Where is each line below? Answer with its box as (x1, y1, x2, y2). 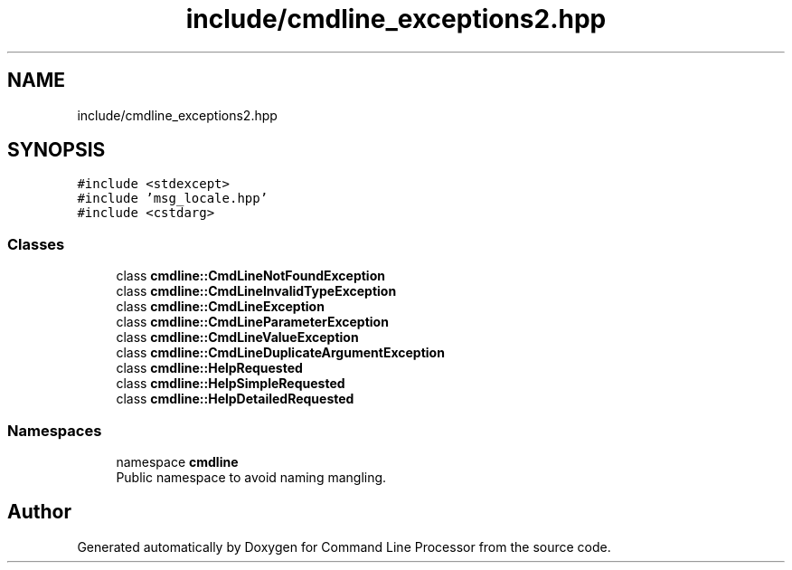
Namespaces (7, 421, 102, 440)
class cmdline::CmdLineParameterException (116, 314, 389, 330)
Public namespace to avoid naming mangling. (116, 469, 387, 485)
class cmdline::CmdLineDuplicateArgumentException (116, 345, 445, 361)
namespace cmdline (116, 453, 239, 470)
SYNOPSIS (7, 138, 106, 162)
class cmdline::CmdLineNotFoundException (116, 268, 385, 284)
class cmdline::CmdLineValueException (116, 329, 359, 346)
